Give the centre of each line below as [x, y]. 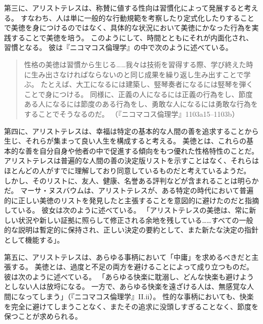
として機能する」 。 [34, 240]
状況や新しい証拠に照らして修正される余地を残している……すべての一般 [136, 220]
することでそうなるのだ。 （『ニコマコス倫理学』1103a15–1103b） [131, 113]
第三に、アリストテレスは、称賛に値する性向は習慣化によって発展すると [124, 8]
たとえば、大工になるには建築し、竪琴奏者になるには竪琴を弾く [147, 84]
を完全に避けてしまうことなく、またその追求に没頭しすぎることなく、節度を [131, 306]
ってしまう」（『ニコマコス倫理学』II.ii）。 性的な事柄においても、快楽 [139, 296]
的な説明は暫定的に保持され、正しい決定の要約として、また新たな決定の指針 [131, 230]
